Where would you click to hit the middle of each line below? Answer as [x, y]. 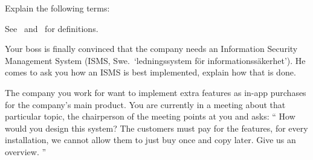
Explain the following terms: [57, 8]
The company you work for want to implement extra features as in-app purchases [156, 92]
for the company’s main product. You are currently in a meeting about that [145, 104]
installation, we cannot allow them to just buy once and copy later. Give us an [150, 140]
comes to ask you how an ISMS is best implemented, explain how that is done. [150, 72]
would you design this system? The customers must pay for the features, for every [156, 128]
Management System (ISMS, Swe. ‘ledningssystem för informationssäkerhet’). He [155, 60]
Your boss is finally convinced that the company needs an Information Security [151, 49]
